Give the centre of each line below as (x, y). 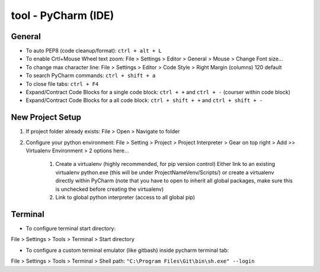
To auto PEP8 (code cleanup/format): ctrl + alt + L (94, 51)
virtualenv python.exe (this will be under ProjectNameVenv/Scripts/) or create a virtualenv (165, 172)
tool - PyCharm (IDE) (63, 15)
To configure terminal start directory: (71, 228)
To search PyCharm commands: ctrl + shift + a (91, 76)
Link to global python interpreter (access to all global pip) (125, 197)
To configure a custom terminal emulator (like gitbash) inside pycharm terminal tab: (127, 250)
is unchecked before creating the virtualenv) (110, 189)
